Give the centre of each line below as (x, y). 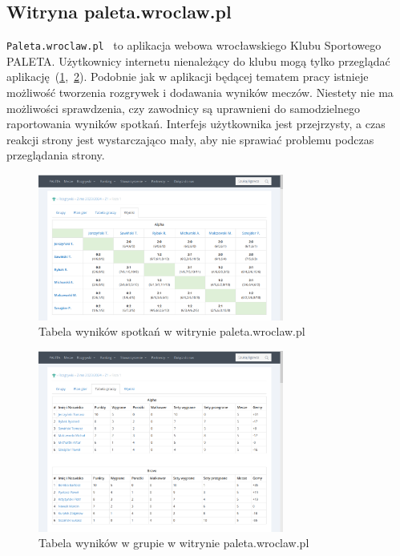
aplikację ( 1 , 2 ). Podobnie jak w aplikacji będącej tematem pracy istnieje (188, 77)
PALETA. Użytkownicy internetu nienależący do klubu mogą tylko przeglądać (198, 60)
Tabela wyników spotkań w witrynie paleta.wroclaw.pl (172, 331)
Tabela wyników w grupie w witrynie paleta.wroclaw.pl (174, 543)
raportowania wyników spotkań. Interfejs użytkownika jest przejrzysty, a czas (196, 124)
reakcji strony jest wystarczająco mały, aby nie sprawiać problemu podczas (190, 139)
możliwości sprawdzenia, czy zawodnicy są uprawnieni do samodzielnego (183, 108)
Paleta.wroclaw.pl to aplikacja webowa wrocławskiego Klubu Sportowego (194, 45)
